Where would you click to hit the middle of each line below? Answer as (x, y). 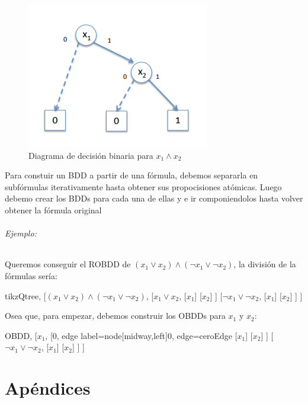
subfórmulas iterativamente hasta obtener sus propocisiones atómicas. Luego (143, 186)
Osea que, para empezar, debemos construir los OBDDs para (115, 316)
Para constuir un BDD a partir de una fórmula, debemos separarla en (131, 175)
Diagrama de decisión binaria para (91, 155)
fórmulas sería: (31, 275)
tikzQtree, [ (25, 295)
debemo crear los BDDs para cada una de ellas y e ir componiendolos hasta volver (154, 198)
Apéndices (48, 388)
